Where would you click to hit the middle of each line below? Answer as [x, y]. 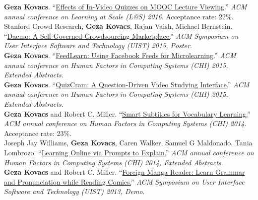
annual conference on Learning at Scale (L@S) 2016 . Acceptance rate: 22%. [119, 16]
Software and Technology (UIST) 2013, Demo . [74, 191]
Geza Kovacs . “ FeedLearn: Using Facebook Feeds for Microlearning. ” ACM [120, 55]
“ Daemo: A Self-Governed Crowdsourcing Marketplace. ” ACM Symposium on [121, 35]
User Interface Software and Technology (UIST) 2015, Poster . [98, 45]
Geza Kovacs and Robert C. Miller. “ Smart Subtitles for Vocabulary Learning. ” [127, 113]
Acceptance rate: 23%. [38, 133]
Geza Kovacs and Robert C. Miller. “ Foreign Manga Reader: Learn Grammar [125, 172]
